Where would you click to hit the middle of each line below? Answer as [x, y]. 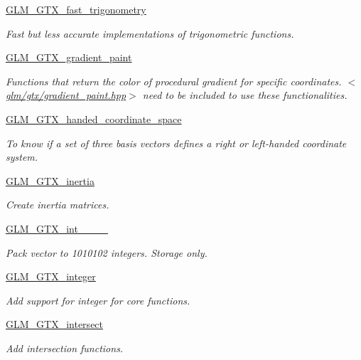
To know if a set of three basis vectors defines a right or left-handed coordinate [176, 143]
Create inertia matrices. [58, 205]
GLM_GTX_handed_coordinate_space [94, 118]
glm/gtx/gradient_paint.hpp [66, 95]
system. [22, 157]
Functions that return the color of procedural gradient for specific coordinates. [174, 81]
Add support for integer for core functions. [98, 300]
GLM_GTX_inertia [50, 180]
